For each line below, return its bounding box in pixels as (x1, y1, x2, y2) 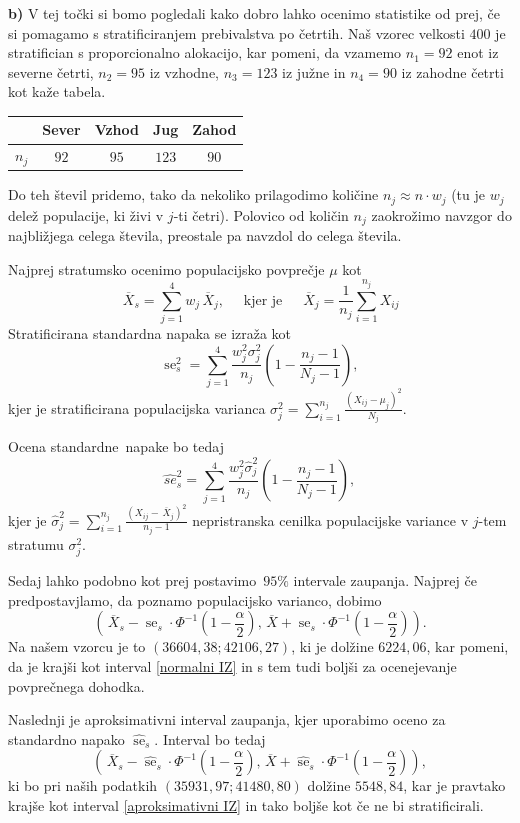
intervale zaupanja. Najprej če (293, 570, 477, 591)
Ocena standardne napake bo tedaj (8, 436, 224, 457)
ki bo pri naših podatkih (8, 775, 158, 796)
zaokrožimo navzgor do (371, 204, 512, 225)
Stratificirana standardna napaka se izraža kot (8, 323, 292, 344)
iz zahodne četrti (401, 61, 504, 82)
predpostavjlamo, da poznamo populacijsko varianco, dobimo (8, 589, 382, 610)
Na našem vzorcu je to (8, 636, 146, 657)
